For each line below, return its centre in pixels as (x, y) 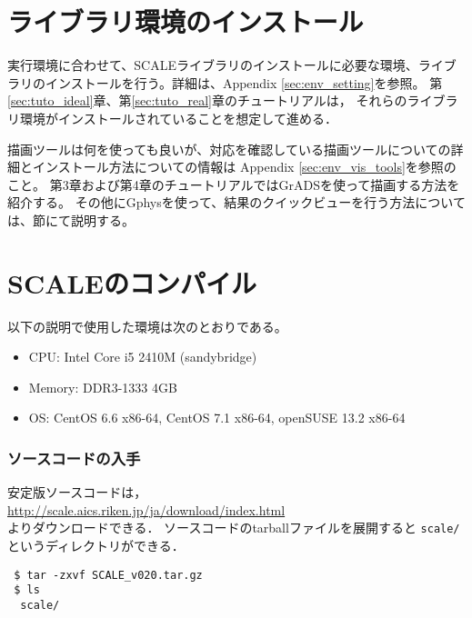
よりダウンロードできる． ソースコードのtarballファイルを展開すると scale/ (234, 528)
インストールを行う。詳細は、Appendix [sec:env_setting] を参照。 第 (244, 82)
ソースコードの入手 (74, 458)
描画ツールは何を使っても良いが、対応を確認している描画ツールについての (229, 149)
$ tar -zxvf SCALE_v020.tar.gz (108, 575)
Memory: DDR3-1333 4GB (103, 387)
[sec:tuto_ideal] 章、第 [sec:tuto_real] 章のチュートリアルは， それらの (207, 100)
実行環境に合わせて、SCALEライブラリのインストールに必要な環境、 (213, 65)
